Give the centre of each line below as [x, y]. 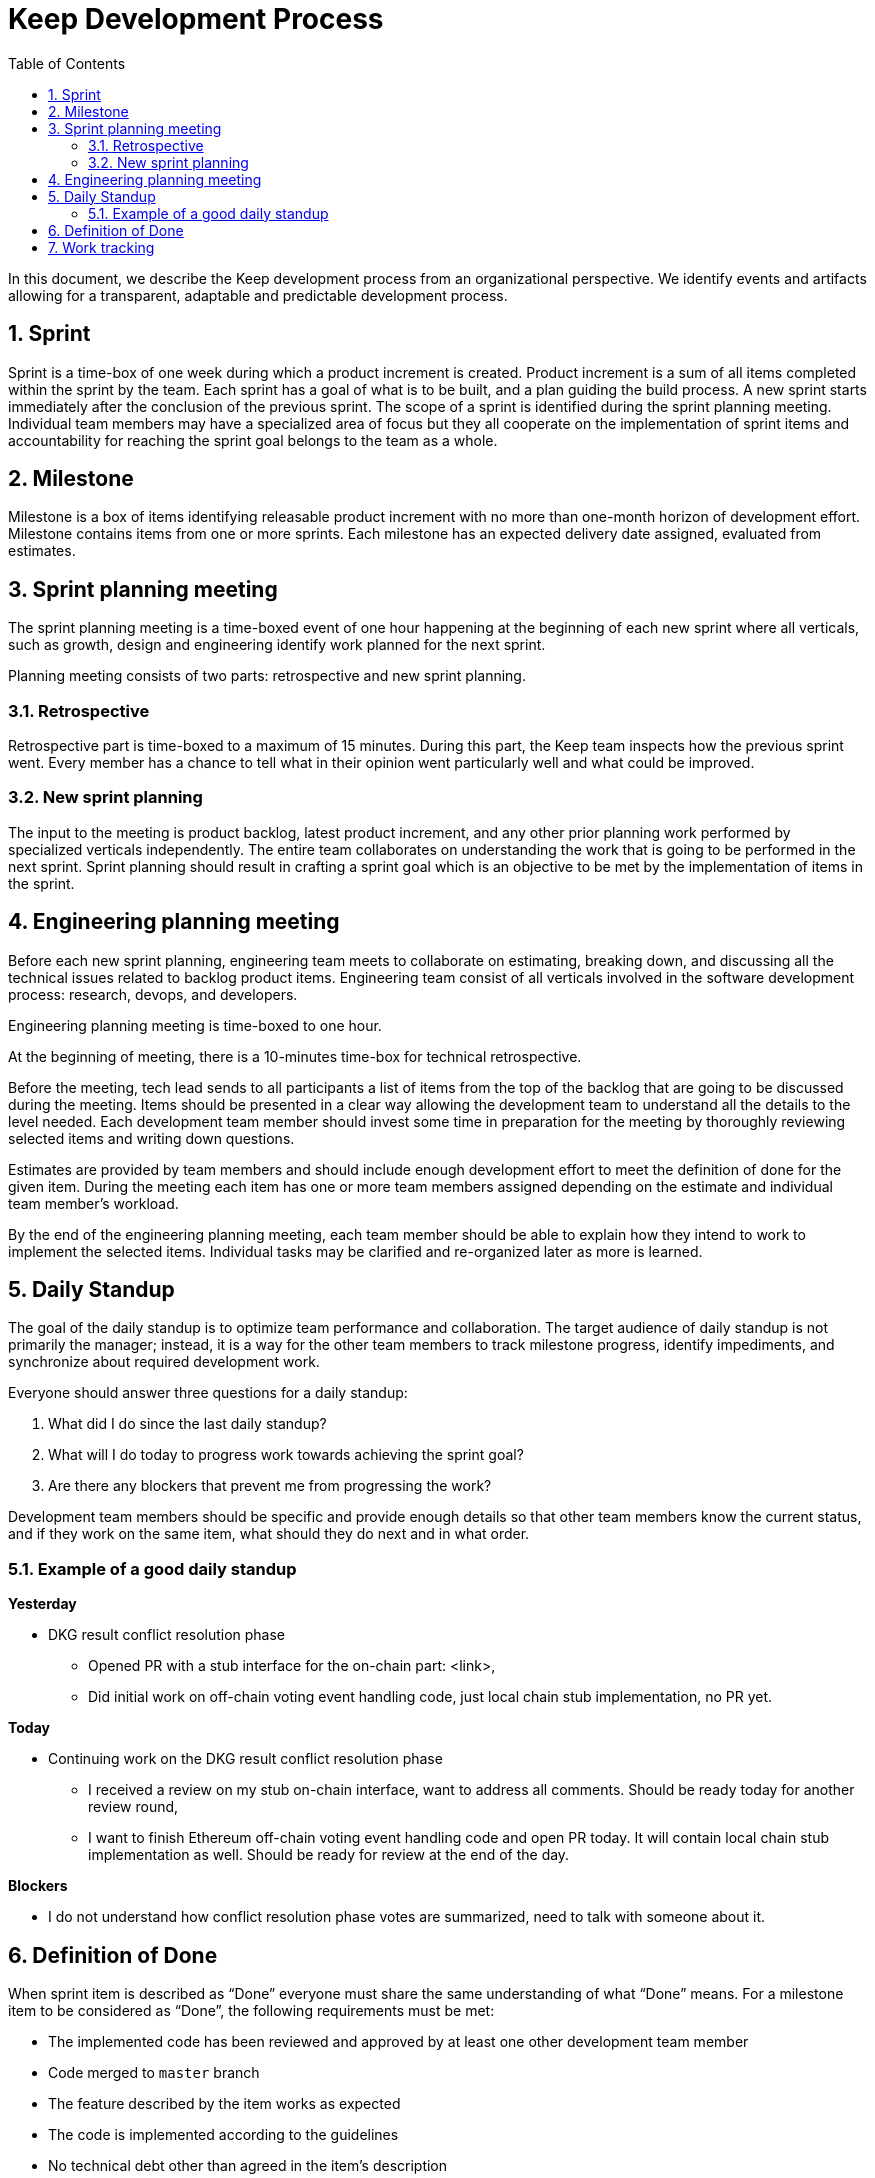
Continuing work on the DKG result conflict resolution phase [245, 1759]
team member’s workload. [93, 1203]
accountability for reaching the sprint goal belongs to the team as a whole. [253, 440]
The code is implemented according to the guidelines [223, 2135]
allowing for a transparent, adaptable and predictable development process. [258, 295]
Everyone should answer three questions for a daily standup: [208, 1393]
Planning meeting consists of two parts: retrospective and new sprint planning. [267, 676]
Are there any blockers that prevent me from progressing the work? [270, 1486]
